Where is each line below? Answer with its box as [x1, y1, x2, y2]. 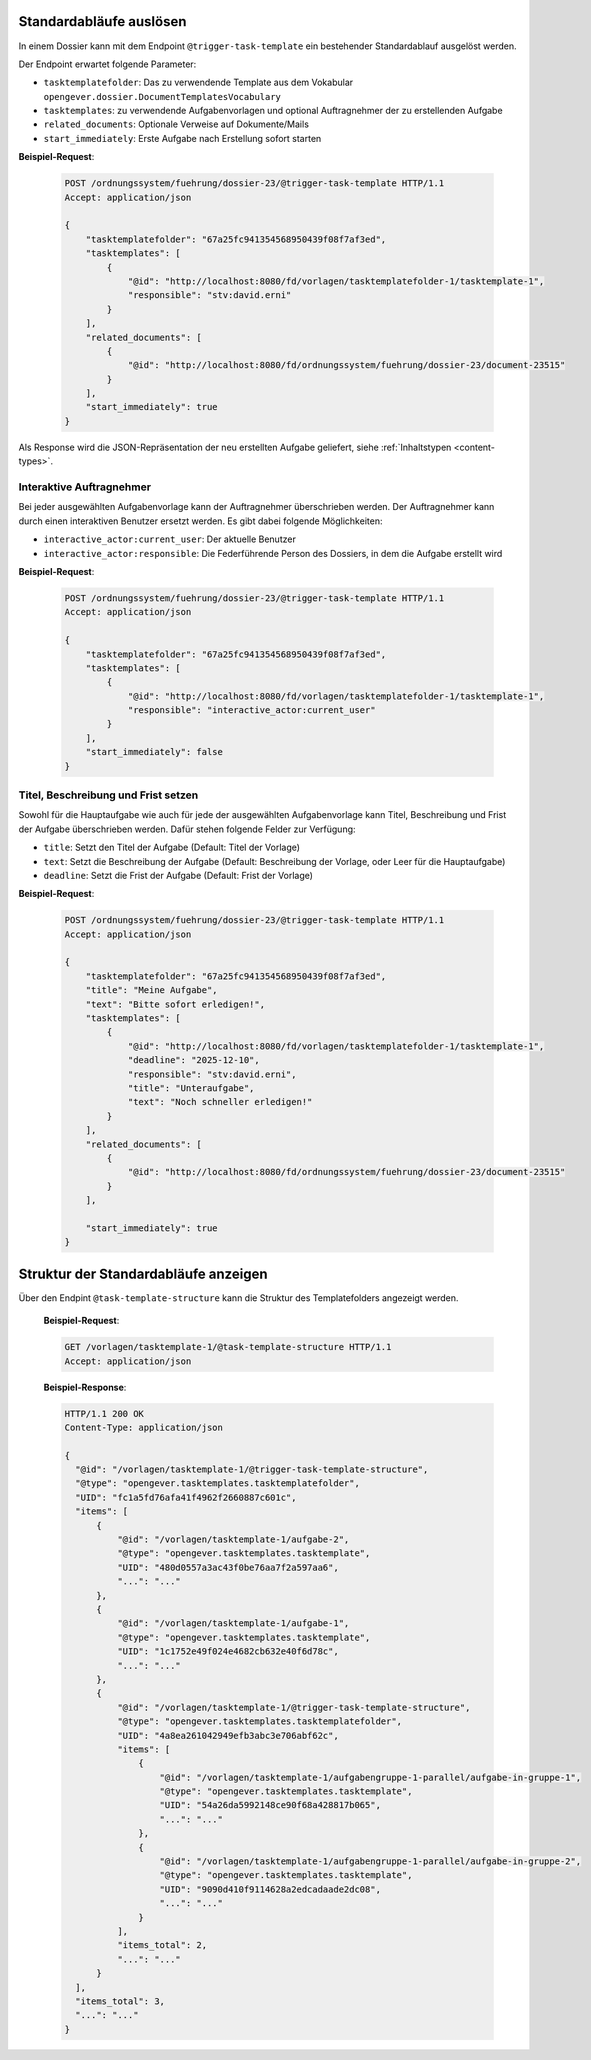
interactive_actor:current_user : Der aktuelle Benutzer [43, 533, 297, 545]
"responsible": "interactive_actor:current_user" [127, 705, 376, 716]
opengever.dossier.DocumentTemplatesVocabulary [43, 91, 282, 102]
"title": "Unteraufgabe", [127, 1082, 255, 1094]
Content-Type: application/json [64, 1421, 224, 1433]
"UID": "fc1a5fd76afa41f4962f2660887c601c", [75, 1491, 297, 1503]
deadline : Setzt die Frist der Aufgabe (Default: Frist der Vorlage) [43, 869, 314, 881]
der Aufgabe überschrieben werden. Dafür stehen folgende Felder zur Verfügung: [18, 823, 356, 835]
